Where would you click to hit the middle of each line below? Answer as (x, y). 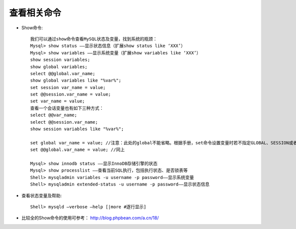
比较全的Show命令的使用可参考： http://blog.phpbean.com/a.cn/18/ (90, 218)
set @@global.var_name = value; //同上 (78, 150)
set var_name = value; (58, 101)
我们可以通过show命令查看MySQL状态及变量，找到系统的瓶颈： (94, 39)
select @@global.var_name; (63, 73)
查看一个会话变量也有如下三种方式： (67, 108)
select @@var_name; (54, 115)
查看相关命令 (35, 13)
